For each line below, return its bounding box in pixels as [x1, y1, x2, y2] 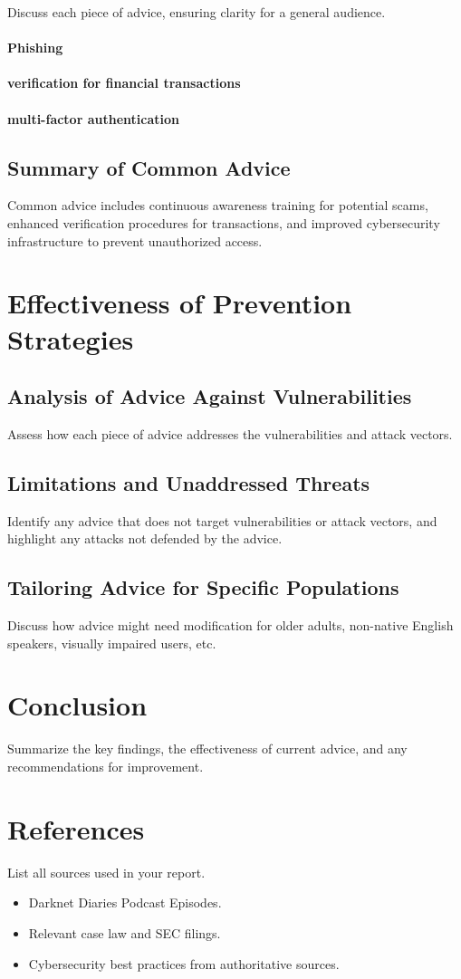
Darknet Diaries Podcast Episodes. [28, 893, 222, 912]
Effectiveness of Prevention [7, 284, 352, 322]
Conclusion [7, 686, 148, 724]
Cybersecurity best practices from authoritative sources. [28, 954, 340, 973]
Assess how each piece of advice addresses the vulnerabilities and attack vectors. [7, 424, 453, 443]
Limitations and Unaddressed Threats [7, 468, 370, 496]
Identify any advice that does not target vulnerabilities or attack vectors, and [7, 511, 437, 530]
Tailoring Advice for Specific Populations [7, 573, 399, 601]
